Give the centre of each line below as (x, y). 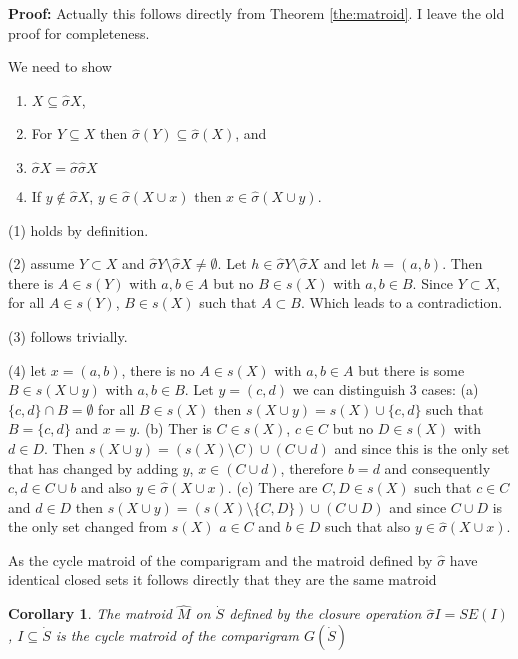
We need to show (60, 66)
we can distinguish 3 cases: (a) (385, 389)
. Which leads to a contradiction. (401, 302)
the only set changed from (88, 526)
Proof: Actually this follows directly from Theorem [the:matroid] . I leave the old (256, 13)
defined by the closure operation (325, 613)
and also (106, 487)
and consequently (437, 467)
